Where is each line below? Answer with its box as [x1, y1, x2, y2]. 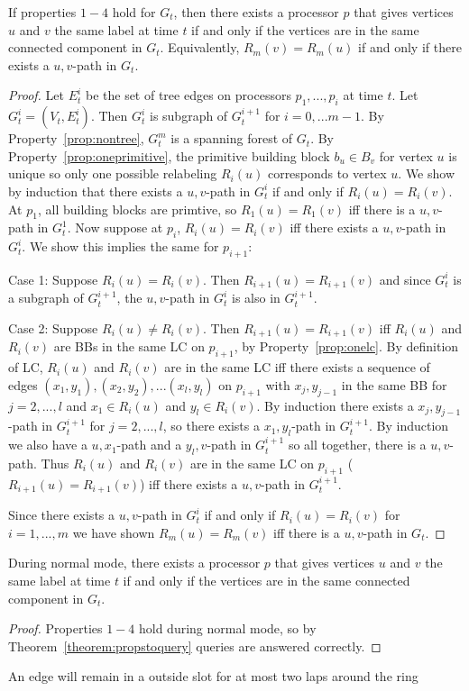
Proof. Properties [8, 619, 103, 638]
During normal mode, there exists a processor [8, 553, 261, 572]
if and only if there [358, 38, 462, 57]
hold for [112, 3, 156, 21]
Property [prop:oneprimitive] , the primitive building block [8, 146, 330, 165]
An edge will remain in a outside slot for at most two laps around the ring [8, 667, 418, 686]
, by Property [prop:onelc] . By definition [234, 337, 459, 356]
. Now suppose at [67, 218, 163, 237]
